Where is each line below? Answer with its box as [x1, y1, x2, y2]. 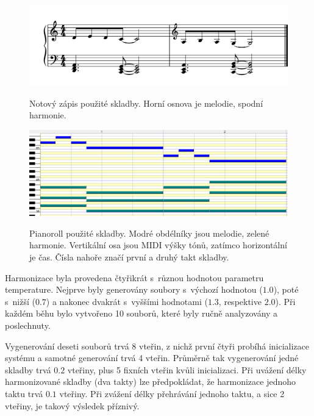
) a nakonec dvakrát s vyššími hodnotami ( [46, 295, 208, 307]
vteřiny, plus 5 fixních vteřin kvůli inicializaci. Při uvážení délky [67, 363, 307, 376]
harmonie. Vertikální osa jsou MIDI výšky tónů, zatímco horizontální [29, 238, 287, 251]
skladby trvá [5, 363, 51, 376]
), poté [273, 283, 299, 296]
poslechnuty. [5, 319, 51, 332]
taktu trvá [5, 387, 43, 400]
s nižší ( [5, 295, 35, 307]
